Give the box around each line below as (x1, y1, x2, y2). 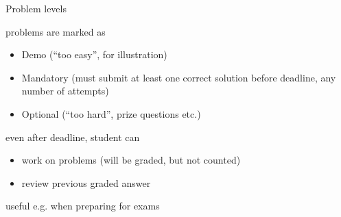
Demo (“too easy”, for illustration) (21, 47, 167, 62)
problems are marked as (5, 24, 106, 38)
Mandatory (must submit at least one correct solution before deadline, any (21, 70, 336, 84)
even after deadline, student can (5, 129, 140, 144)
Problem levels (5, 1, 67, 15)
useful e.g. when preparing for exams (5, 199, 160, 213)
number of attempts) (21, 84, 109, 98)
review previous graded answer (21, 175, 151, 190)
